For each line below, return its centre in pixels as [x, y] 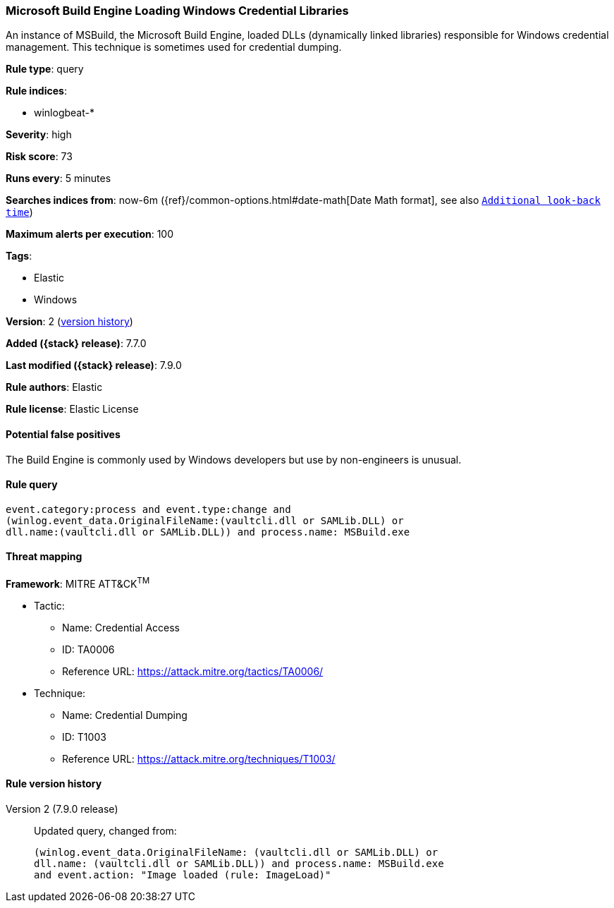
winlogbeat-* [64, 113]
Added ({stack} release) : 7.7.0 [76, 344]
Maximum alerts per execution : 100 [90, 234]
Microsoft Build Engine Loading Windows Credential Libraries [177, 11]
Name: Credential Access [121, 627]
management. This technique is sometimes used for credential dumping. [174, 47]
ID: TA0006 [88, 649]
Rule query [32, 485]
